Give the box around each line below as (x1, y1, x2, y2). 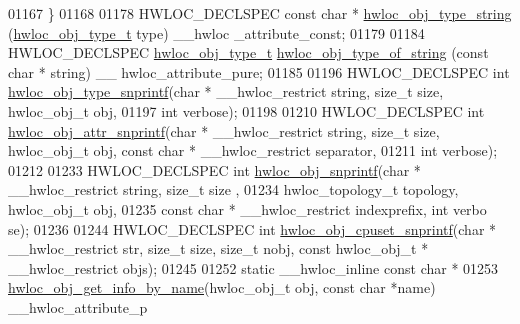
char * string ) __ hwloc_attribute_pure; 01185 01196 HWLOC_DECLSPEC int (8, 61, 510, 82)
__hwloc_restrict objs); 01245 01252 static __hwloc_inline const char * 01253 (8, 257, 499, 278)
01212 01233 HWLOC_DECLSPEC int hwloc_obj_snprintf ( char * (8, 159, 421, 180)
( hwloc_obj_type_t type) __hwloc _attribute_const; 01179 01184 (8, 22, 425, 43)
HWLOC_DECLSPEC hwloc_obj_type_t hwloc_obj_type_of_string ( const (8, 42, 489, 63)
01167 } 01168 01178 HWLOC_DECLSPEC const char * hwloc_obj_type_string (8, 3, 512, 23)
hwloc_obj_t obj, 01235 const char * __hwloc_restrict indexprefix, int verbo (8, 198, 487, 219)
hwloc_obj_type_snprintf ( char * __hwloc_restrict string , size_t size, (8, 81, 444, 102)
